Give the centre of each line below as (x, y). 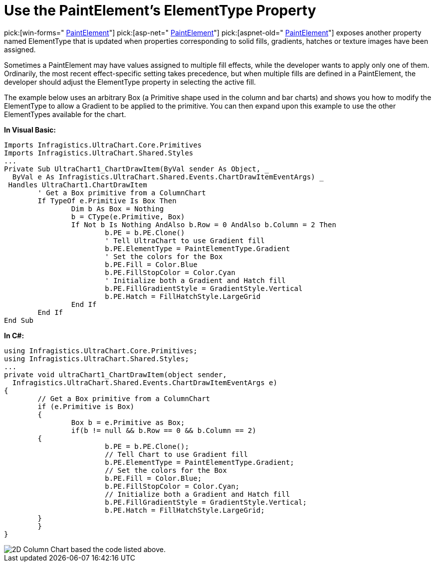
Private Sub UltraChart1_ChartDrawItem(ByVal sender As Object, (132, 169)
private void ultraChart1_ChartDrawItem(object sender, (115, 374)
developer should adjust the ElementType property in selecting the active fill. (130, 82)
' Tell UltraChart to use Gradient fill (185, 240)
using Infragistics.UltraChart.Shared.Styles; (97, 358)
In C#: (14, 335)
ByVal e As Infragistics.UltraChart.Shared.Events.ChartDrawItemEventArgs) (164, 177)
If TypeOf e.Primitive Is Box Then (107, 201)
